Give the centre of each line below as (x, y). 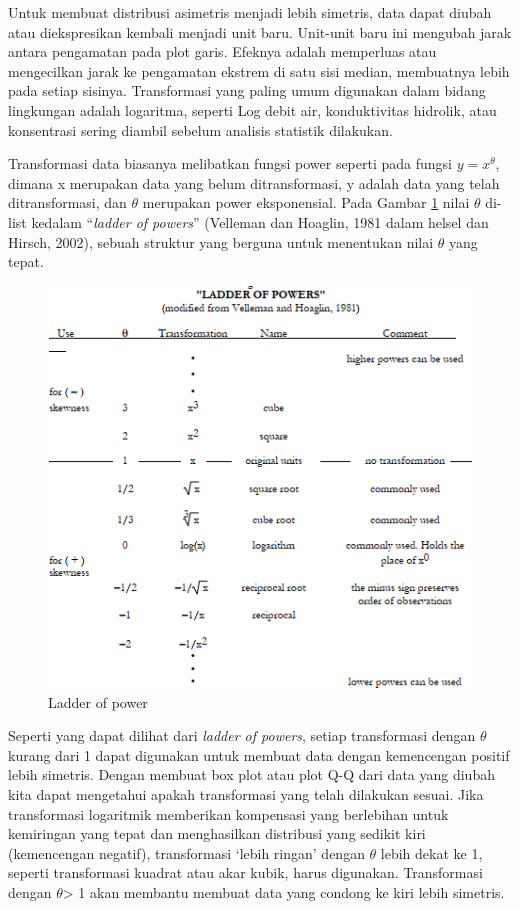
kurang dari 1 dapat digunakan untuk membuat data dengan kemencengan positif (259, 754)
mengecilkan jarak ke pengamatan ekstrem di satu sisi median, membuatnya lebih (259, 70)
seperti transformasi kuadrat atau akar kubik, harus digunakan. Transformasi (245, 872)
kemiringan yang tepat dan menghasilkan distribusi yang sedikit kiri (217, 833)
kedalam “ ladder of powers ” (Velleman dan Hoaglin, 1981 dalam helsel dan (260, 221)
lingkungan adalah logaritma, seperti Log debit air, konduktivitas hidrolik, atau (252, 109)
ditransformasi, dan (67, 202)
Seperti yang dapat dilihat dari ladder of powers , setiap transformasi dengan (242, 735)
